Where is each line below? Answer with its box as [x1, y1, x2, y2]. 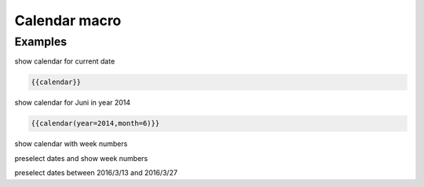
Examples [14, 35, 68, 49]
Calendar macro [14, 12, 122, 29]
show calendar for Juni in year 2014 [14, 98, 131, 108]
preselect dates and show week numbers [14, 153, 148, 163]
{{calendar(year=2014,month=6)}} [31, 119, 160, 128]
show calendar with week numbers [14, 139, 128, 148]
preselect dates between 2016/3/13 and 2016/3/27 [14, 168, 178, 178]
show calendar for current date [14, 57, 115, 66]
